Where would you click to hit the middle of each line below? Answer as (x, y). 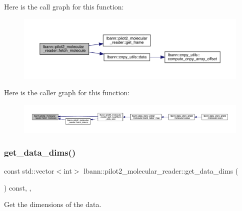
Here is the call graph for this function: (64, 6)
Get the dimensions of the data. (53, 204)
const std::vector (29, 170)
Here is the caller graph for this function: (67, 93)
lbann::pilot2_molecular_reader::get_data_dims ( (161, 170)
